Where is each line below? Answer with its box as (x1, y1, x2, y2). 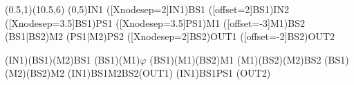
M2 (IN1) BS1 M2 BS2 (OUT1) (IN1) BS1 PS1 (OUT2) (50, 66, 271, 80)
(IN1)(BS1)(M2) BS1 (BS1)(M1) (5, 52, 140, 66)
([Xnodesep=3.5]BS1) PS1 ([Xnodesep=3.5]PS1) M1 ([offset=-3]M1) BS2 (5, 15, 305, 30)
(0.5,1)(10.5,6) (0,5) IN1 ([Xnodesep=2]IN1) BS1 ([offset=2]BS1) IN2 (5, 2, 289, 16)
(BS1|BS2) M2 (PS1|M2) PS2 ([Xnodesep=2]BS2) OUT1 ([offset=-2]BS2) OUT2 (5, 29, 335, 44)
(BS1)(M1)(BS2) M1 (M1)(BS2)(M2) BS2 (149, 52, 322, 66)
